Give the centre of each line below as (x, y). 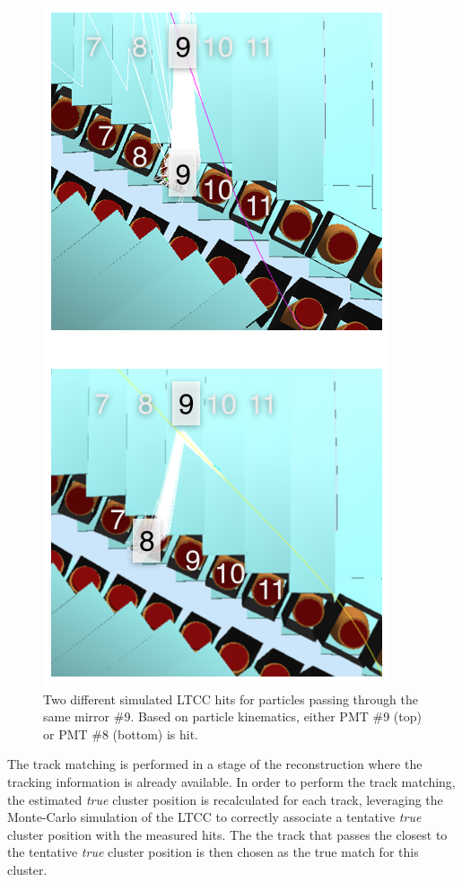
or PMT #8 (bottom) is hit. (121, 734)
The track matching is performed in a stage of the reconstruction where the (215, 764)
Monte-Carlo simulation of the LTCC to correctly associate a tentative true (214, 817)
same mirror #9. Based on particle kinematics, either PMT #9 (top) (232, 716)
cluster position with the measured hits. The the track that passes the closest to (227, 834)
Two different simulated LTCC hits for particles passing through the (231, 699)
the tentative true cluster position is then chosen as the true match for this (213, 852)
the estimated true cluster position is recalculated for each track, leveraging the (225, 799)
